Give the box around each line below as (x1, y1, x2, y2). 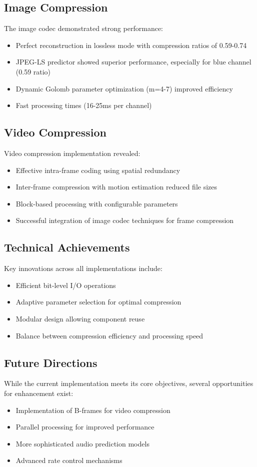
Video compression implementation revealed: (4, 147, 140, 158)
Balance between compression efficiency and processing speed (15, 330, 203, 340)
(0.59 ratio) (15, 66, 51, 76)
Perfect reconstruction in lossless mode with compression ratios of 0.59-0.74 (15, 39, 247, 50)
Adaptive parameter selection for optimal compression (15, 296, 181, 307)
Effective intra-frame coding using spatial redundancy (15, 164, 180, 175)
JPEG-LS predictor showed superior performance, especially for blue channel (15, 56, 251, 67)
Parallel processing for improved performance (15, 421, 154, 432)
